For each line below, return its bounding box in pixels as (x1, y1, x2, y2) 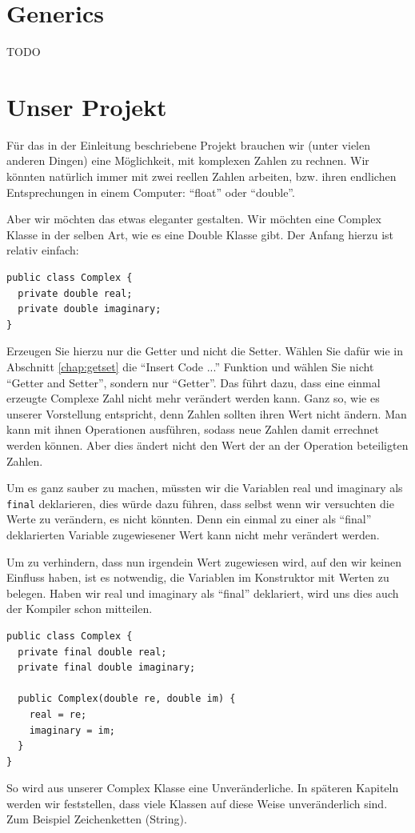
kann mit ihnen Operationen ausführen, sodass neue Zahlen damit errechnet (6, 421, 380, 438)
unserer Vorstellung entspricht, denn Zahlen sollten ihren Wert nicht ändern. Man (6, 405, 407, 422)
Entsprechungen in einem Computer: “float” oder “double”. (6, 183, 295, 200)
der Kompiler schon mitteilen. (6, 600, 153, 617)
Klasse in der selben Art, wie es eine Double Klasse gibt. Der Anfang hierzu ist (6, 226, 394, 242)
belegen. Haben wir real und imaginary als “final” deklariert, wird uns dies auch (6, 584, 399, 601)
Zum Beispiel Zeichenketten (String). (6, 811, 187, 827)
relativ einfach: (6, 242, 79, 258)
